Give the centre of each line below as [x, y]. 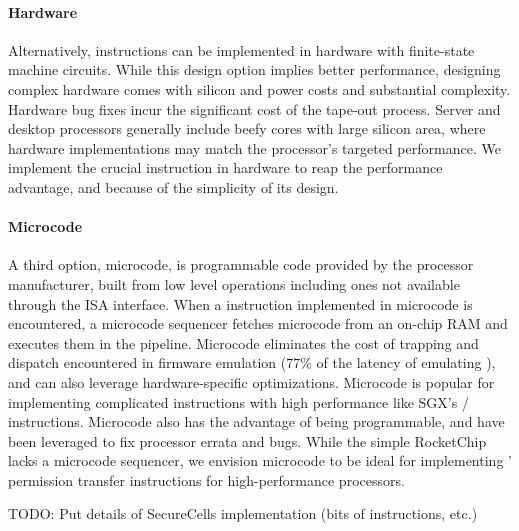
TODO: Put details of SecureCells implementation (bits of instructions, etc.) [243, 513]
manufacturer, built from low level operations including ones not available [234, 283]
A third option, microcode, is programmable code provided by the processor [241, 264]
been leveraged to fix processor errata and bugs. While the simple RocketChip [247, 440]
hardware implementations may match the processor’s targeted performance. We [254, 147]
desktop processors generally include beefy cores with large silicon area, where [247, 128]
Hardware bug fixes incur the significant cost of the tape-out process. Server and [254, 108]
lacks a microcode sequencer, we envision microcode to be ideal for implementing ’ [260, 460]
